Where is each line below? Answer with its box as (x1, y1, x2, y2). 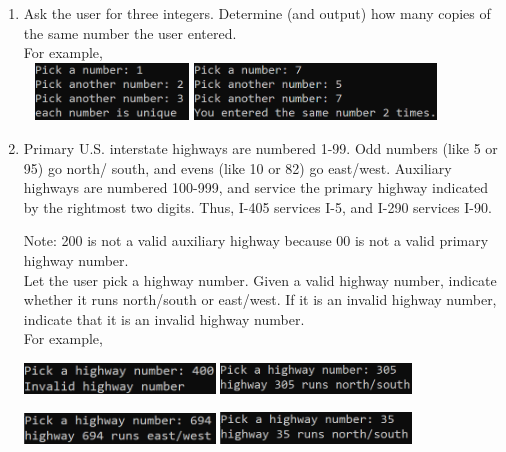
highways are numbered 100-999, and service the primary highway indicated (23, 177, 489, 198)
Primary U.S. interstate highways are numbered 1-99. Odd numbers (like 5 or (23, 137, 498, 158)
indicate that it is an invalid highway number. (23, 308, 305, 329)
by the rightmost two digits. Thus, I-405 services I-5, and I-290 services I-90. (23, 196, 492, 217)
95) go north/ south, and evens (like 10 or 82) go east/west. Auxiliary (23, 157, 452, 178)
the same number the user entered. (23, 22, 237, 43)
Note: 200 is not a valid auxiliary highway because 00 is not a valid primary (23, 230, 489, 251)
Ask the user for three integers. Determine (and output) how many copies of (23, 3, 491, 23)
